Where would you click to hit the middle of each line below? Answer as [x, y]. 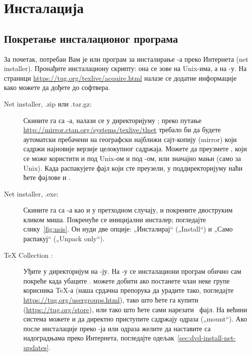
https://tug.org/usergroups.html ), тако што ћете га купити [111, 300]
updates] [36, 347]
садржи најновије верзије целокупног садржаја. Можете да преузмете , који [135, 149]
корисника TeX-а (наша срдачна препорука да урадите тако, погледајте [129, 290]
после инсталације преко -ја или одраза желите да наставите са [117, 328]
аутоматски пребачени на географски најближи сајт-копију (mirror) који [130, 139]
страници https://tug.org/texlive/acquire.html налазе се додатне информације [120, 78]
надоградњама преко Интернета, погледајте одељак [99, 338]
